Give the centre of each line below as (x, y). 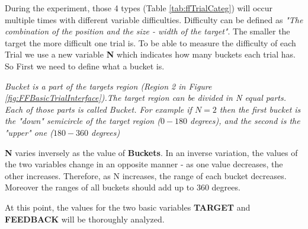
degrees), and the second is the (245, 121)
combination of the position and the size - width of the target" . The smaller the (147, 31)
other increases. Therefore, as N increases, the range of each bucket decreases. (146, 175)
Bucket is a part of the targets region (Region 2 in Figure (108, 86)
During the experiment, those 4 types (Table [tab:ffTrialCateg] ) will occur (139, 8)
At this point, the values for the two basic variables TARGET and (128, 207)
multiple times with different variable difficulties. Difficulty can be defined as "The (154, 19)
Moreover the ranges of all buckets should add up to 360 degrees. (123, 187)
